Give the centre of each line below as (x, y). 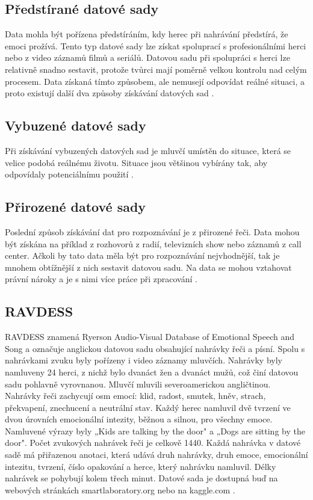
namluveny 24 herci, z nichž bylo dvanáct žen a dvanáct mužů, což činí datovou (152, 372)
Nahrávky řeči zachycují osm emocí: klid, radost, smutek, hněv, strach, (135, 396)
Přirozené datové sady (76, 207)
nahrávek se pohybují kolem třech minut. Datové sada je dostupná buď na (141, 478)
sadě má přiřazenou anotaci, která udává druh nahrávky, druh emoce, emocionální (156, 455)
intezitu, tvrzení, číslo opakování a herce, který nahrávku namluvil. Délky (141, 466)
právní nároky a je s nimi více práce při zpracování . (101, 279)
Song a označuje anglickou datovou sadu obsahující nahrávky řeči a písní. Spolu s (155, 348)
